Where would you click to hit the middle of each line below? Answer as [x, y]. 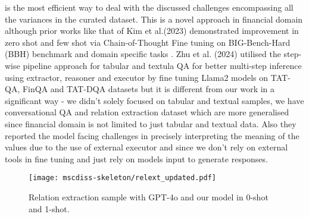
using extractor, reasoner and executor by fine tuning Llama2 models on [137, 77]
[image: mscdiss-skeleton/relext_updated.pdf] [122, 178]
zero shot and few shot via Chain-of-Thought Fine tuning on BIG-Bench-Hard [148, 42]
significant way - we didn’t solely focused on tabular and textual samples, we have [154, 100]
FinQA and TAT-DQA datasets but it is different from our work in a [149, 89]
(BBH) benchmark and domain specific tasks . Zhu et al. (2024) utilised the [143, 54]
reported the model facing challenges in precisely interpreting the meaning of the [152, 135]
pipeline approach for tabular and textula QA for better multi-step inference [162, 65]
